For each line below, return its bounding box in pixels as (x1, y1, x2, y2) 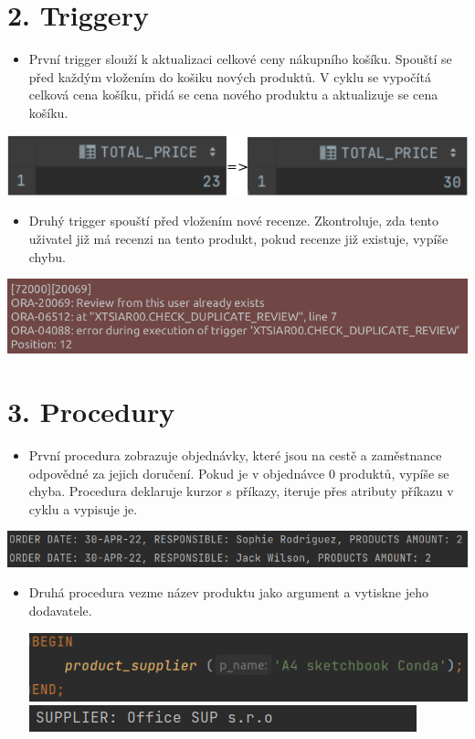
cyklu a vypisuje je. (28, 499, 138, 518)
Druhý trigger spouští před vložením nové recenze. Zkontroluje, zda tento (28, 211, 438, 230)
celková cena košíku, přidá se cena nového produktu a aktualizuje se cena (28, 85, 438, 104)
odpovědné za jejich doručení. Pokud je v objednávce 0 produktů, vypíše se (28, 463, 449, 482)
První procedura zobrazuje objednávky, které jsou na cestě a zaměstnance (28, 446, 442, 465)
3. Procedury (7, 393, 175, 430)
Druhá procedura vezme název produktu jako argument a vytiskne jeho (28, 583, 429, 602)
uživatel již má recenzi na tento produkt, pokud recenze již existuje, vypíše (28, 228, 449, 248)
